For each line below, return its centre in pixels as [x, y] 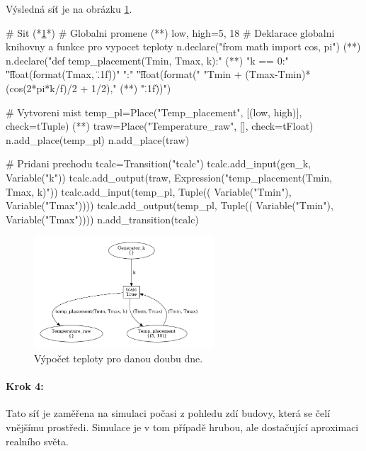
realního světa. [37, 441]
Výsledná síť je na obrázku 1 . [69, 9]
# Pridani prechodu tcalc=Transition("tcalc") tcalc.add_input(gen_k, [158, 163]
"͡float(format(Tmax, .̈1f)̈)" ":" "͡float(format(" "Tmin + [124, 74]
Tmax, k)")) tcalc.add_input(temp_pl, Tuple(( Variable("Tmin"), [149, 191]
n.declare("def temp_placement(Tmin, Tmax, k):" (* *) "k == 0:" [147, 60]
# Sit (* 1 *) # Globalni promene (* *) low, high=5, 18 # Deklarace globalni [170, 32]
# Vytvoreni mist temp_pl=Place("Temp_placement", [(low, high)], [154, 112]
